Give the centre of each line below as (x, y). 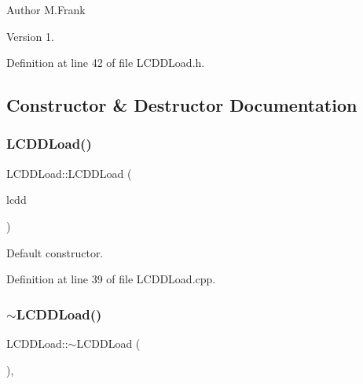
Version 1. (30, 36)
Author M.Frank (46, 9)
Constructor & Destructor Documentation (182, 105)
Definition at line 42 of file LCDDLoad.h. (106, 63)
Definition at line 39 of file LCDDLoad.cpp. (111, 279)
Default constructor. (55, 252)
